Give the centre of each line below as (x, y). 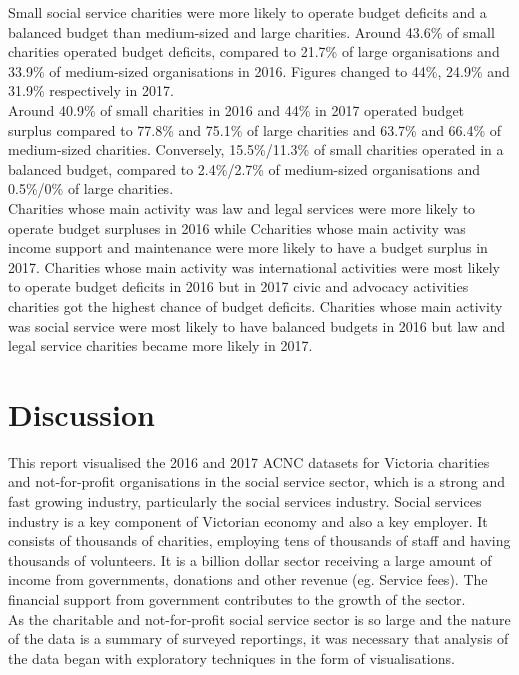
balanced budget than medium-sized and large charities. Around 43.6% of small (251, 31)
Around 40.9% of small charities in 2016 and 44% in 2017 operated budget (236, 109)
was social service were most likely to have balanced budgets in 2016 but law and (257, 325)
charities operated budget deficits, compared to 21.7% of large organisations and (254, 51)
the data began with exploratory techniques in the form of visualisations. (231, 657)
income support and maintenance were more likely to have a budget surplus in (248, 247)
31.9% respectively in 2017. (91, 90)
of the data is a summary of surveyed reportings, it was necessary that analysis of (258, 638)
